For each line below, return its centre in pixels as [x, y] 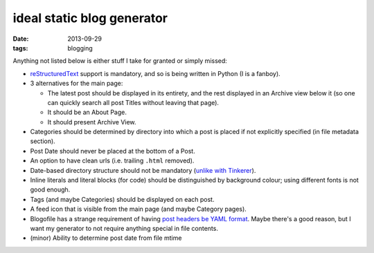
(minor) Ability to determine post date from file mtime [106, 238]
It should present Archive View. [92, 122]
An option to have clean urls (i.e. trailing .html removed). [112, 161]
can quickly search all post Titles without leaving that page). [133, 102]
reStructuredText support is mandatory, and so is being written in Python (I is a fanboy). [155, 73]
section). [43, 141]
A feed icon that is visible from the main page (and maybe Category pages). [139, 209]
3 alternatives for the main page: [77, 84]
